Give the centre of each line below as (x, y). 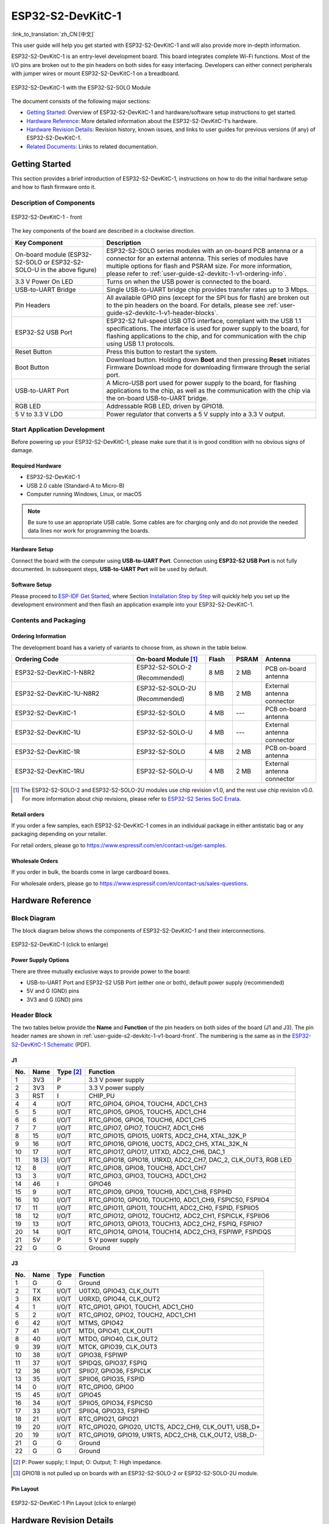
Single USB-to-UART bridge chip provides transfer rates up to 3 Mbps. (207, 290)
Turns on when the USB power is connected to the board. (189, 282)
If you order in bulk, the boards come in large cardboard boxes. (90, 872)
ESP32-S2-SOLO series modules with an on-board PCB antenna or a (205, 251)
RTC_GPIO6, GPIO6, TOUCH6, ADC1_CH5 (147, 1120)
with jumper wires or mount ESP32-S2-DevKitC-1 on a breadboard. (95, 74)
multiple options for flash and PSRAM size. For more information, (199, 266)
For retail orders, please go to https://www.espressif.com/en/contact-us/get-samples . (119, 845)
